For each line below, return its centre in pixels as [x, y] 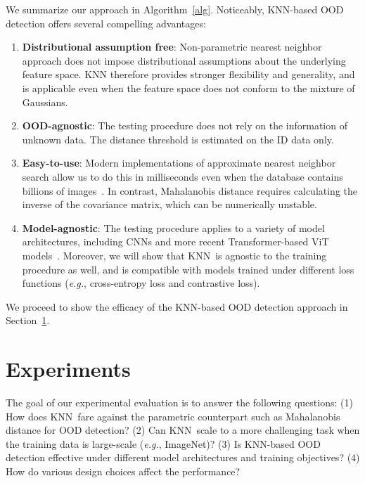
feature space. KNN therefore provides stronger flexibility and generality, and [188, 74]
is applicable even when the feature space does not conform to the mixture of [188, 88]
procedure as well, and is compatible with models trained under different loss [188, 269]
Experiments [68, 369]
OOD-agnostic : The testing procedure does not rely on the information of [185, 125]
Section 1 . [28, 320]
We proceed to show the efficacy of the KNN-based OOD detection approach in [177, 306]
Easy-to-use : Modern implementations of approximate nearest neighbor [179, 163]
